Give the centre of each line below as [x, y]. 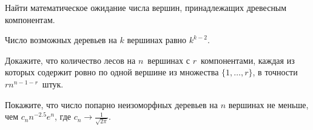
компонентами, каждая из [247, 60]
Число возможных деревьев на [61, 40]
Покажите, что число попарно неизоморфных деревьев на [111, 104]
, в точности [275, 72]
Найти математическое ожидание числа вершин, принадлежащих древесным [146, 7]
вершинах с [169, 60]
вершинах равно [157, 40]
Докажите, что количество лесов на [70, 60]
